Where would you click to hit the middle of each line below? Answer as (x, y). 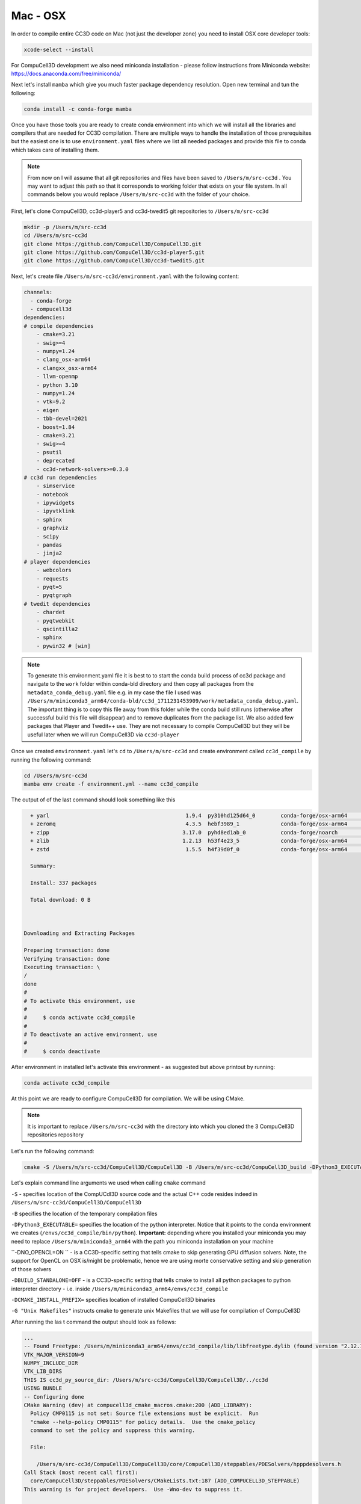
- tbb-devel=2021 (62, 419)
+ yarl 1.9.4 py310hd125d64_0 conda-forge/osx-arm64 (189, 815)
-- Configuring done (54, 1397)
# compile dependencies (59, 326)
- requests (52, 578)
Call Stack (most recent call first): (81, 1473)
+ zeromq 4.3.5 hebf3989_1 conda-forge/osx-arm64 (189, 824)
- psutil (49, 452)
